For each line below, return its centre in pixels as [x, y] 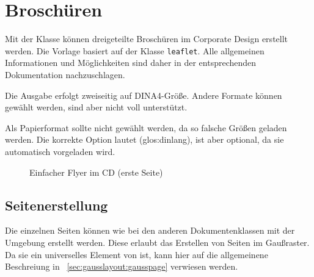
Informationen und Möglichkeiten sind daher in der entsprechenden [131, 63]
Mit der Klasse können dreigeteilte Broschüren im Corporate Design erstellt [147, 39]
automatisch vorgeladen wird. [60, 151]
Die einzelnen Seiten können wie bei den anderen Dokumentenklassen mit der [150, 230]
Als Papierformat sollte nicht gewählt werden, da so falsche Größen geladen [146, 127]
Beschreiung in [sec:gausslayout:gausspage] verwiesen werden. [122, 266]
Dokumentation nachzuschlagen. [65, 74]
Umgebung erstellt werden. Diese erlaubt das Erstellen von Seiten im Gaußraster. [157, 242]
